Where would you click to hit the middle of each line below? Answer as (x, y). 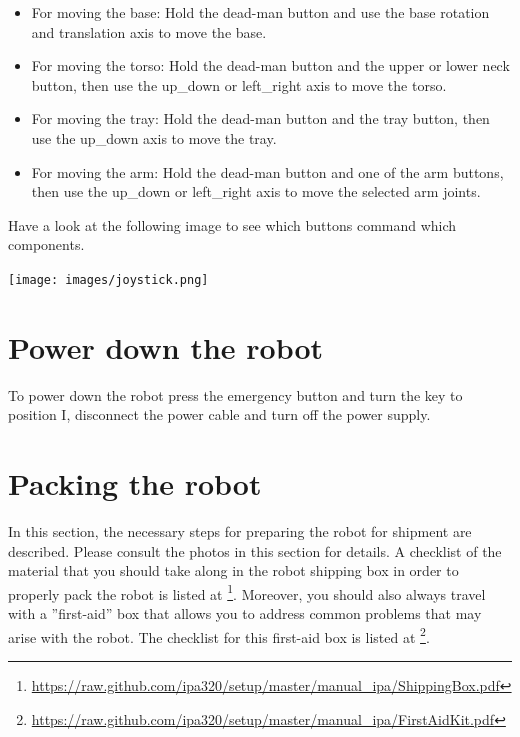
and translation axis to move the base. (149, 31)
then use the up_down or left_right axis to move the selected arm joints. (256, 191)
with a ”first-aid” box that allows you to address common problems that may (245, 613)
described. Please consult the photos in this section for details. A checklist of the (255, 550)
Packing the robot (135, 483)
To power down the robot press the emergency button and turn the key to (235, 394)
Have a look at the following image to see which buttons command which (232, 224)
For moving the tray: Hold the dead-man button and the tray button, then (260, 118)
